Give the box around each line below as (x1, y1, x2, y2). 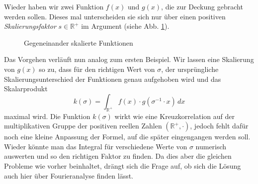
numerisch (195, 141, 227, 151)
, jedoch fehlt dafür (190, 121, 249, 131)
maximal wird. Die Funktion (4, 111, 90, 121)
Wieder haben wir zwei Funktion (4, 1, 104, 11)
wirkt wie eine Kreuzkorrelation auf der (114, 111, 235, 121)
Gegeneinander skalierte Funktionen (24, 37, 133, 48)
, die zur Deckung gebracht (161, 1, 243, 11)
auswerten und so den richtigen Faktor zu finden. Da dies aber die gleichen (4, 151, 232, 161)
